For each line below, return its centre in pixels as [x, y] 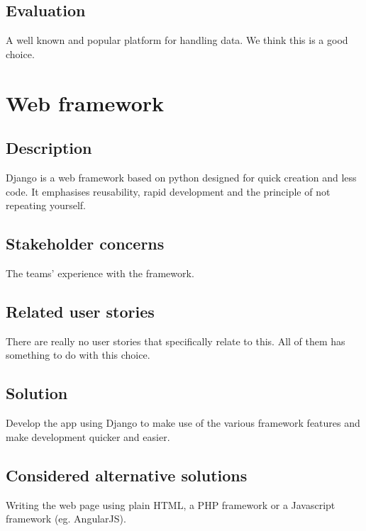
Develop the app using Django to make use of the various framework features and [183, 423]
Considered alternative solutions [127, 475]
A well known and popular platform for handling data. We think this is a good [177, 40]
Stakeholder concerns [85, 244]
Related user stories [80, 311]
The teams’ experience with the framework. [100, 273]
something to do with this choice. [78, 355]
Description [49, 148]
